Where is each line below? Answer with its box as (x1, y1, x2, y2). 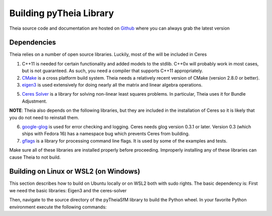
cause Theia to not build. (9, 154, 61, 160)
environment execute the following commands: (9, 204, 107, 210)
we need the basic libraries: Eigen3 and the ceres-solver (9, 187, 127, 193)
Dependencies (9, 38, 56, 47)
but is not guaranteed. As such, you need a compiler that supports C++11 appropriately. (22, 68, 203, 74)
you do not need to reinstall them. (9, 114, 79, 120)
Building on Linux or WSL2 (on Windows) (9, 167, 141, 176)
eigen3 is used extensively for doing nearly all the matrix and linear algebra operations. (22, 82, 203, 88)
